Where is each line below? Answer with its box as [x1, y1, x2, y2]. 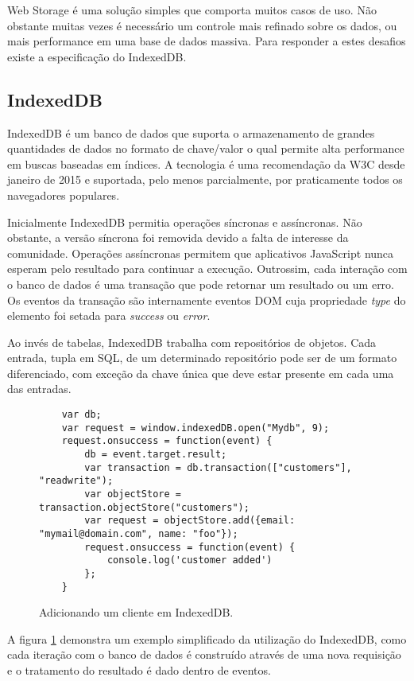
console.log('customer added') [106, 555, 273, 566]
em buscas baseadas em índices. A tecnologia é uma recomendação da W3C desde [7, 155, 405, 172]
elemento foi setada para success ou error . [7, 307, 211, 324]
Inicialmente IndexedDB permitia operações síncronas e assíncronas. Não [7, 213, 362, 230]
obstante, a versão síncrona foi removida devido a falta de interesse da [7, 229, 349, 246]
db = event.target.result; [84, 449, 227, 461]
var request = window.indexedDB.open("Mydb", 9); [61, 422, 330, 434]
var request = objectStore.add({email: [84, 515, 296, 527]
